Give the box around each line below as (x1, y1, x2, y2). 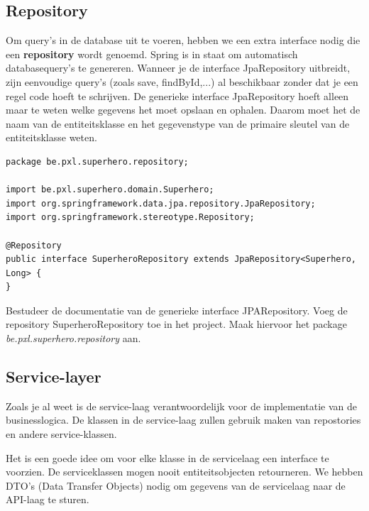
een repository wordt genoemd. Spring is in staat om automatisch (6, 46, 298, 61)
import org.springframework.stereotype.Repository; (6, 212, 255, 223)
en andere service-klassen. (6, 427, 117, 441)
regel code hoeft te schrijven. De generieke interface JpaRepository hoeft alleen (6, 88, 349, 103)
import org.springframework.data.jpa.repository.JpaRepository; (6, 198, 316, 209)
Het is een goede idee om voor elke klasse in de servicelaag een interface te (6, 450, 329, 465)
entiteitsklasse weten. (6, 130, 97, 145)
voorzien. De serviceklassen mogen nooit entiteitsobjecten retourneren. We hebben (6, 464, 363, 479)
